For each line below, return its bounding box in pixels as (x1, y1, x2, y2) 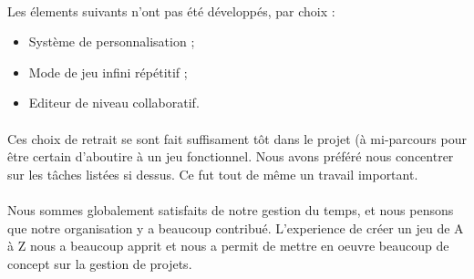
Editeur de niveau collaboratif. (28, 93, 200, 112)
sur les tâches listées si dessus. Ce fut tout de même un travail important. (7, 164, 418, 183)
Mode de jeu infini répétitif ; (28, 62, 188, 81)
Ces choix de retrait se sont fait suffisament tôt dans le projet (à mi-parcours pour (7, 129, 467, 148)
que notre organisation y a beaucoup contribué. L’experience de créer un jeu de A (7, 218, 464, 237)
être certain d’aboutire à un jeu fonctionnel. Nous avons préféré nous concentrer (7, 147, 454, 166)
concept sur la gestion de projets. (7, 253, 192, 273)
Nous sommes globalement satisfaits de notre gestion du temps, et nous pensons (7, 200, 454, 219)
